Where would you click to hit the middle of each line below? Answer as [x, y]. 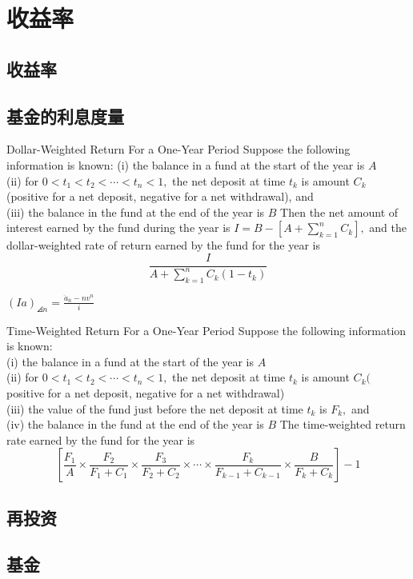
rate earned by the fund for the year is [101, 439]
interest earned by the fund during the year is [118, 228]
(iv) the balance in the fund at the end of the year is [135, 424]
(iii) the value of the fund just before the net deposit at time [155, 408]
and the [388, 228]
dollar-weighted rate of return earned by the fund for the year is [163, 245]
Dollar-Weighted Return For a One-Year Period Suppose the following [178, 149]
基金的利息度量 [65, 116]
